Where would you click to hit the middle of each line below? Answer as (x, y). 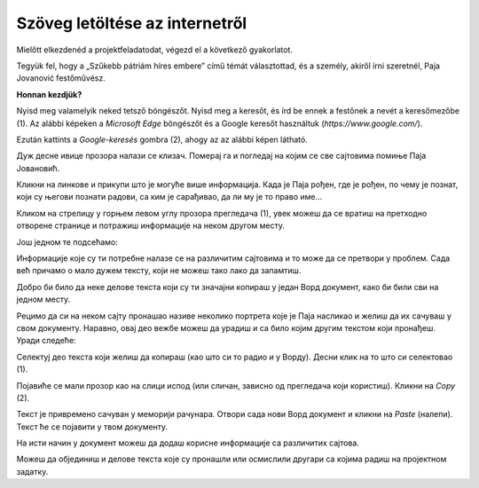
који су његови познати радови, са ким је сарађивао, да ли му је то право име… (169, 197)
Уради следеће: (46, 341)
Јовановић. (38, 168)
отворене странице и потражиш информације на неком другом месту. (151, 225)
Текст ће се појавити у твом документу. (92, 427)
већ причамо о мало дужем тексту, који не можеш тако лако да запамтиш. (159, 271)
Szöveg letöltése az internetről (132, 23)
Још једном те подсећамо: (67, 242)
